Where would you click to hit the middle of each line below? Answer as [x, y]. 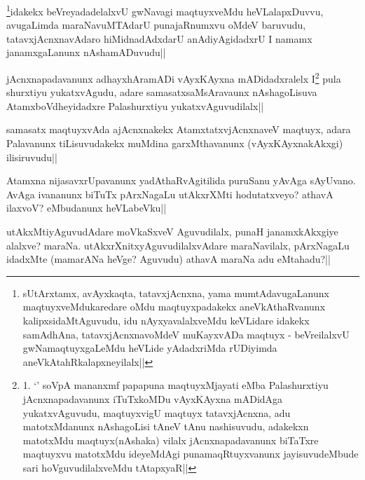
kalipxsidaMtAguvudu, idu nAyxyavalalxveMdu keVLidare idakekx [166, 320]
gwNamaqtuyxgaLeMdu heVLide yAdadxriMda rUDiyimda [150, 348]
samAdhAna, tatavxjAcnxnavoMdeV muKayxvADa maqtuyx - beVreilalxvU [186, 334]
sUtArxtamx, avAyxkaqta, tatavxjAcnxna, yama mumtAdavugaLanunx [176, 293]
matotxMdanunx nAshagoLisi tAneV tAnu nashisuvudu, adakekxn [166, 426]
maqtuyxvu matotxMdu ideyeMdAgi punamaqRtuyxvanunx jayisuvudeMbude [191, 454]
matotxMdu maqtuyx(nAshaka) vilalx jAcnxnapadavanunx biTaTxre [171, 440]
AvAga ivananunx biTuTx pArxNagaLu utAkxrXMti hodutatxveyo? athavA [170, 194]
